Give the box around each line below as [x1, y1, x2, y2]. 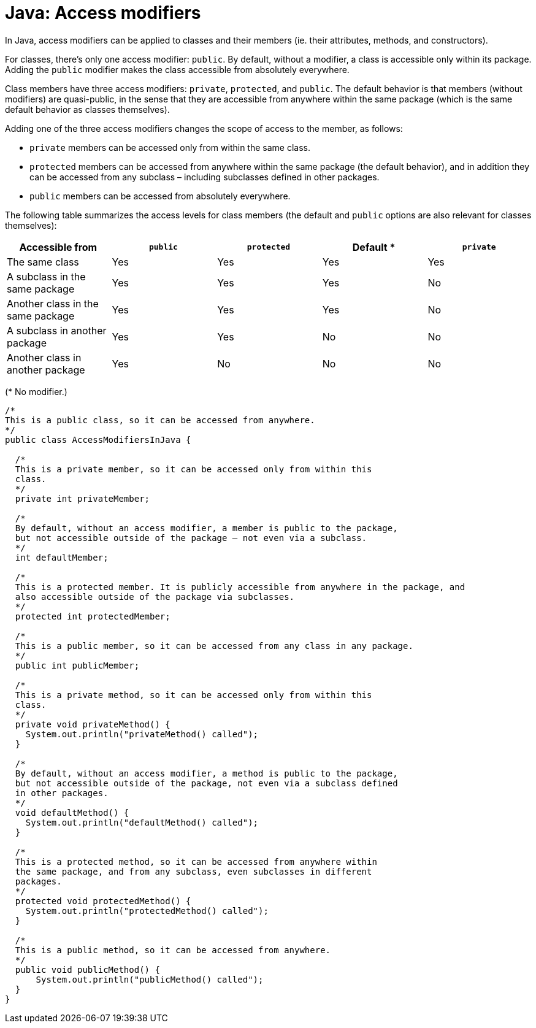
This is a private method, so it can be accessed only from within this [15, 689, 372, 700]
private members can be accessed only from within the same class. [29, 142, 311, 153]
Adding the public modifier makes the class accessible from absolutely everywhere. [5, 64, 350, 75]
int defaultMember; [15, 552, 109, 562]
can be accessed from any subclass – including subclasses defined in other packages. [29, 171, 380, 182]
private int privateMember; [15, 493, 150, 504]
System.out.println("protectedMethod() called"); [25, 905, 269, 916]
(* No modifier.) [5, 386, 67, 397]
